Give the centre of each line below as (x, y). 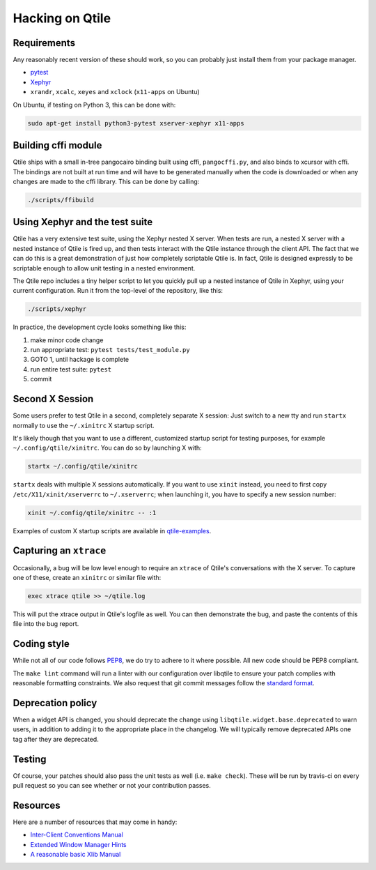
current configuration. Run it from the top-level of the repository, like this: (118, 291)
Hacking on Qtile (62, 18)
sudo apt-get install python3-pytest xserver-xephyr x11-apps (136, 123)
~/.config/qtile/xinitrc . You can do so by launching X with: (107, 448)
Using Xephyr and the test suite (83, 222)
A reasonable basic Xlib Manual (76, 855)
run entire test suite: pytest (71, 369)
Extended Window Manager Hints (78, 844)
